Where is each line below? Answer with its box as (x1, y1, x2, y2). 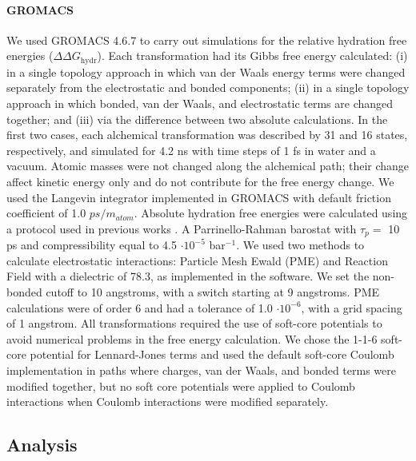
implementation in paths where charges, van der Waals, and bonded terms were (6, 361, 396, 378)
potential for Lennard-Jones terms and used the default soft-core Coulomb (30, 346, 394, 363)
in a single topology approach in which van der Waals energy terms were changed (6, 63, 406, 80)
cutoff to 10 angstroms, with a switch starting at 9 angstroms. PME (46, 284, 380, 300)
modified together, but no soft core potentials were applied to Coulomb (6, 377, 355, 394)
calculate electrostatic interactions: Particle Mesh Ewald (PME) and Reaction (6, 252, 388, 268)
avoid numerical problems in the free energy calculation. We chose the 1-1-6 (6, 330, 378, 347)
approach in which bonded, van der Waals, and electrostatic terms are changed (6, 95, 394, 112)
